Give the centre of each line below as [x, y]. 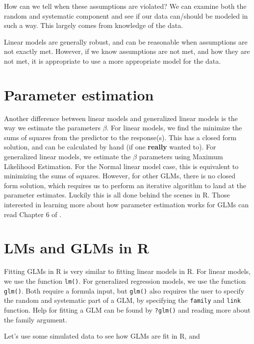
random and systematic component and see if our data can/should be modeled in [126, 15]
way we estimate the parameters [52, 128]
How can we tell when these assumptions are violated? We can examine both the [125, 6]
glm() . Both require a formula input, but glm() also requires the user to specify [124, 290]
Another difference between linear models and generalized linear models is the [121, 118]
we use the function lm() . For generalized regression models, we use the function [125, 281]
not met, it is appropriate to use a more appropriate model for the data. [113, 61]
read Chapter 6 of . [33, 214]
